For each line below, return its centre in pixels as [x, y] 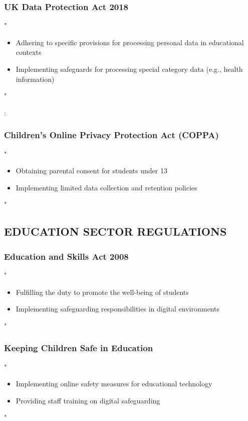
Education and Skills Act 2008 [66, 256]
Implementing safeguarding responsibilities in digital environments [117, 309]
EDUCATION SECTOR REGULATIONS [115, 231]
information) [35, 79]
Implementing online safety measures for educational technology [114, 384]
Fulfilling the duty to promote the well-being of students [102, 292]
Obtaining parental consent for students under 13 [91, 171]
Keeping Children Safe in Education [79, 348]
